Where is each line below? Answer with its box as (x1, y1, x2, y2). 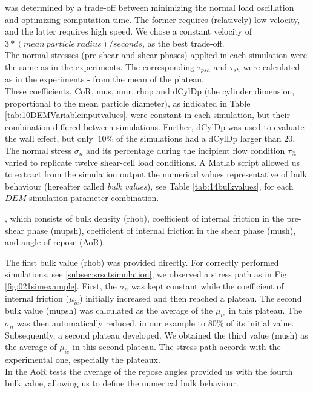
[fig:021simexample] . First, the (5, 279, 117, 292)
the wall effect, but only (5, 132, 93, 145)
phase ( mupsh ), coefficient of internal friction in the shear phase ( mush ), (27, 223, 296, 236)
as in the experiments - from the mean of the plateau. (5, 73, 204, 85)
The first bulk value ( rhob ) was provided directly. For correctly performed (5, 256, 279, 268)
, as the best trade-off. (142, 36, 225, 49)
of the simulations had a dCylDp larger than (116, 132, 282, 145)
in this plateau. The (228, 304, 303, 317)
